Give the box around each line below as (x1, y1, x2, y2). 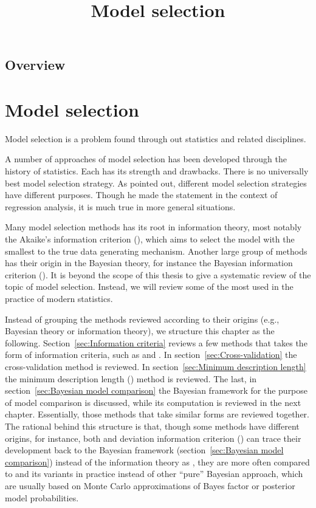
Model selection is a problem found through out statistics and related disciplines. (5, 132, 306, 145)
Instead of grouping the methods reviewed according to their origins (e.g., (5, 312, 280, 325)
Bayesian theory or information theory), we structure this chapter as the (5, 324, 275, 337)
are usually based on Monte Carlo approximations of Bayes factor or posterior (5, 479, 295, 492)
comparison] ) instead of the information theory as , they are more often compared (5, 455, 310, 468)
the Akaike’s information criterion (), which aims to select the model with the (5, 233, 295, 245)
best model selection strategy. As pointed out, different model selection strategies (5, 176, 307, 189)
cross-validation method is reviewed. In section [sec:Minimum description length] (5, 360, 306, 372)
